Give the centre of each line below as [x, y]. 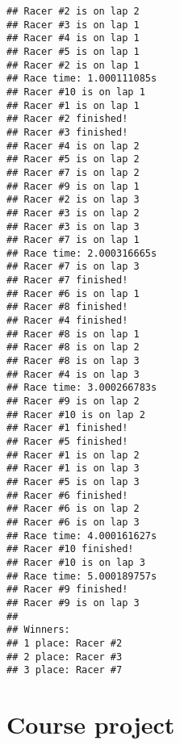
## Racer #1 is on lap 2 [73, 455]
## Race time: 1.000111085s [82, 79]
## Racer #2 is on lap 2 [73, 11]
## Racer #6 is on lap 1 [73, 293]
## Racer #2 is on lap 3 [73, 200]
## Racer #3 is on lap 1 [73, 25]
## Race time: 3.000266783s [82, 388]
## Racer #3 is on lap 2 [73, 213]
